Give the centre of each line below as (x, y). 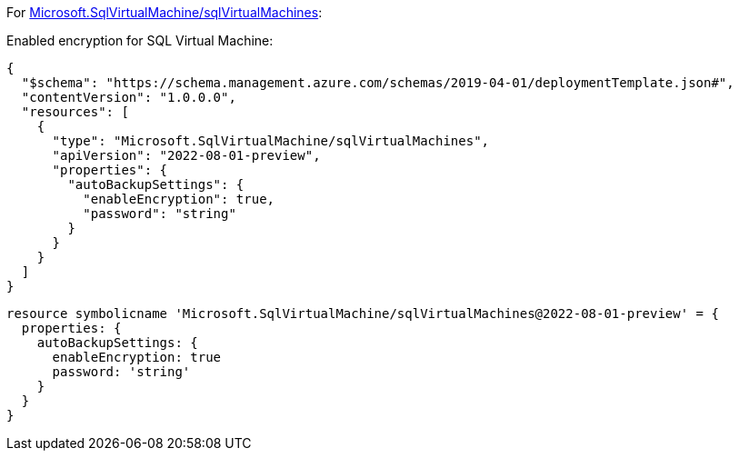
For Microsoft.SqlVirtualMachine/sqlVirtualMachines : (165, 12)
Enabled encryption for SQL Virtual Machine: (140, 40)
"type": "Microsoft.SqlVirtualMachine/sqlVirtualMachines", (271, 141)
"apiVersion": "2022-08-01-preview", (186, 155)
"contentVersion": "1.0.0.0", (129, 97)
